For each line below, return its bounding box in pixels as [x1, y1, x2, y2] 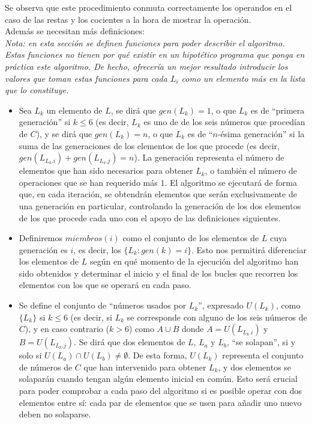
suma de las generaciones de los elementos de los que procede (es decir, [19, 139, 280, 152]
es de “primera [251, 103, 305, 116]
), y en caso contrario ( [25, 322, 109, 335]
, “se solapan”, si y [226, 336, 296, 348]
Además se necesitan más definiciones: [5, 25, 145, 37]
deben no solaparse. [19, 408, 91, 420]
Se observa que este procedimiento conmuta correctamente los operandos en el [5, 1, 292, 13]
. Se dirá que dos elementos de [74, 336, 185, 348]
